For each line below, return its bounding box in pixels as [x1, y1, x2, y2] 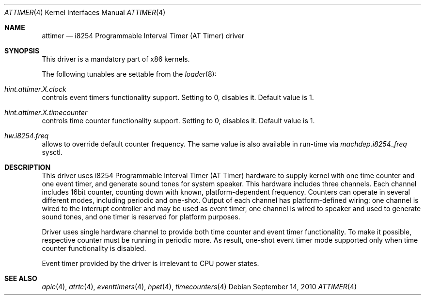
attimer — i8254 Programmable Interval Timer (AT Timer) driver [42, 32, 245, 40]
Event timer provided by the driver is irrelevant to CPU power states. [42, 259, 259, 267]
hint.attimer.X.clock [4, 85, 66, 93]
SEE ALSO [4, 274, 37, 282]
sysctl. [42, 148, 63, 156]
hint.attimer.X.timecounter [4, 108, 88, 116]
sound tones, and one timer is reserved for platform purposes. [42, 213, 240, 221]
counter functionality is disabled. [42, 244, 146, 252]
